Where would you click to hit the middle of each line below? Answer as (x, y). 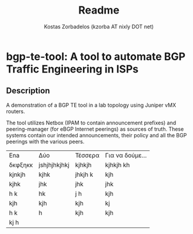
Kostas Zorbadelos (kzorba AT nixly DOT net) (99, 27)
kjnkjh (17, 174)
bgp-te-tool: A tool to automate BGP (96, 56)
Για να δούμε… (126, 155)
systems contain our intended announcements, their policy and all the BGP (96, 135)
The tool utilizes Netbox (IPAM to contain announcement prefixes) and (91, 123)
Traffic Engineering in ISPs (72, 69)
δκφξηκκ (21, 164)
